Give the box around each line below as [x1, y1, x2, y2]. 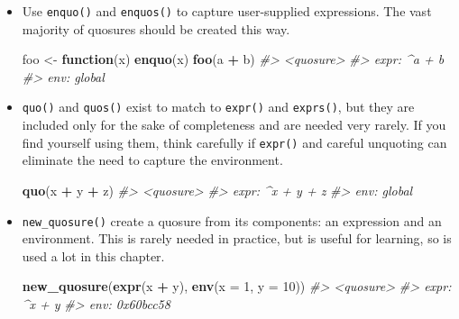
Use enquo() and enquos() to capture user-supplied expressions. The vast [22, 2, 432, 20]
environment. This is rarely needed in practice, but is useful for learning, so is [22, 229, 452, 248]
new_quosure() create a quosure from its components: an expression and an [22, 211, 442, 230]
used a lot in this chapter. [22, 246, 165, 265]
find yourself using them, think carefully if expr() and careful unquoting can [22, 132, 447, 151]
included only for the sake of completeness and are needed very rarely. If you [22, 115, 446, 134]
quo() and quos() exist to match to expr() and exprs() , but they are [22, 97, 415, 116]
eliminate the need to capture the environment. [22, 150, 283, 169]
